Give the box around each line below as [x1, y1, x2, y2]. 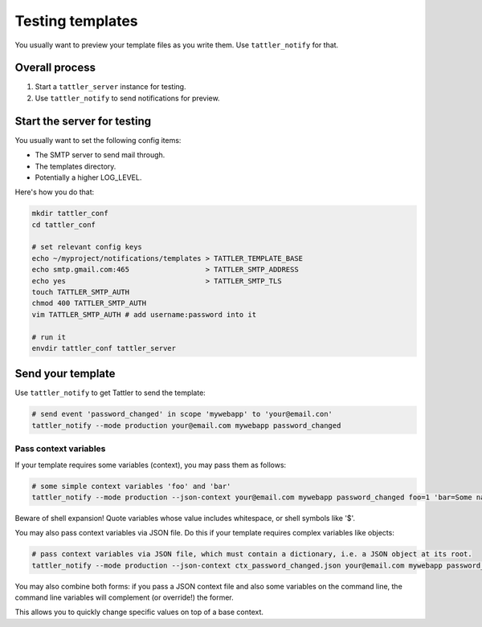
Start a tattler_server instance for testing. [35, 82, 186, 92]
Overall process [14, 61, 96, 75]
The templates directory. [35, 161, 116, 171]
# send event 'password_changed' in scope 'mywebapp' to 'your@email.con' [31, 409, 333, 419]
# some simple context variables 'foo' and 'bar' [31, 482, 231, 491]
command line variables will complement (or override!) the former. [14, 592, 235, 602]
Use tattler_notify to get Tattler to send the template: [14, 388, 206, 397]
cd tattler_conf [31, 220, 96, 229]
